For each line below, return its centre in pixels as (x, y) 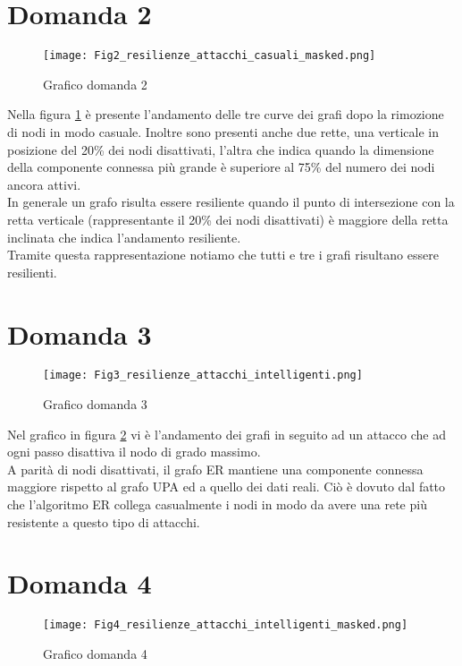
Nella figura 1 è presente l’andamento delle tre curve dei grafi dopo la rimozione (226, 114)
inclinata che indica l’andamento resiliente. (124, 237)
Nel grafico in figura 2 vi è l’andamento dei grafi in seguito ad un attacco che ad (227, 434)
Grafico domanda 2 (95, 84)
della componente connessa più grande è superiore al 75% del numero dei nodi (221, 167)
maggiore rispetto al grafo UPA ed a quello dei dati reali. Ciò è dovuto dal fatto (227, 487)
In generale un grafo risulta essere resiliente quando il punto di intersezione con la (231, 202)
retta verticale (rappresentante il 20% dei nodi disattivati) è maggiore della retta (228, 219)
